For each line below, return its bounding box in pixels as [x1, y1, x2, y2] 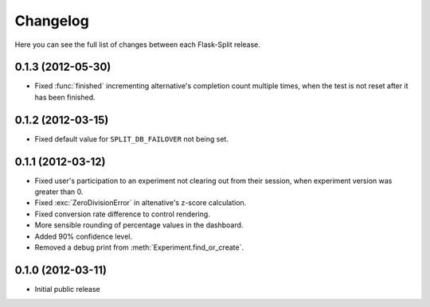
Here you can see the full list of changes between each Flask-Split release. [14, 40, 260, 49]
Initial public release [34, 284, 101, 293]
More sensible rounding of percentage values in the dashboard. [34, 220, 244, 230]
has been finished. [34, 92, 96, 102]
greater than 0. [34, 187, 84, 196]
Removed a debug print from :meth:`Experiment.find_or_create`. [34, 243, 244, 252]
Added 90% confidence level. [34, 231, 133, 241]
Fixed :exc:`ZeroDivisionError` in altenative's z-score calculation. [34, 198, 247, 208]
